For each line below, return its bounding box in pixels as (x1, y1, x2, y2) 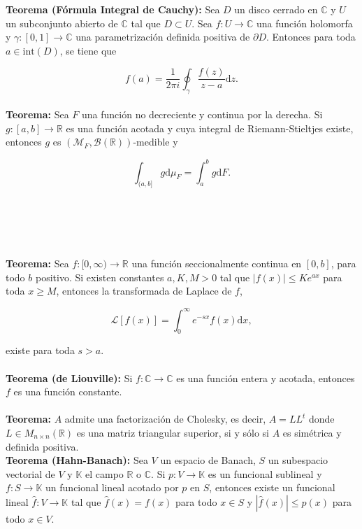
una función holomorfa (256, 15, 353, 30)
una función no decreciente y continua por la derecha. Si (82, 107, 323, 122)
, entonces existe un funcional (209, 480, 335, 495)
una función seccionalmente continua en (131, 256, 302, 271)
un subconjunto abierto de (6, 15, 118, 30)
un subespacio (268, 453, 328, 467)
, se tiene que (59, 43, 117, 57)
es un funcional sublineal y (208, 466, 322, 481)
